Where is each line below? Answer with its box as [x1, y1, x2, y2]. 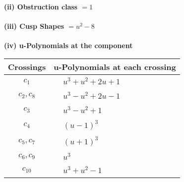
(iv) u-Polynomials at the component [4, 40, 133, 51]
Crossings [8, 61, 46, 72]
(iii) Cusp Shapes [4, 21, 64, 31]
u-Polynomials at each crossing [53, 61, 176, 72]
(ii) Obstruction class [4, 1, 78, 11]
